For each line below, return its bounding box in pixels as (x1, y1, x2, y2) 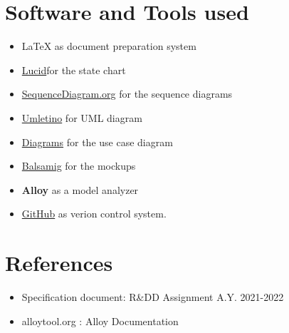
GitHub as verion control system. (21, 206, 167, 221)
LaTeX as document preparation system (21, 39, 196, 53)
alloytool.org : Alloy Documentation (21, 313, 179, 328)
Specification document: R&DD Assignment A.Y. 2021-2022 (21, 290, 284, 304)
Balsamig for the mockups (21, 158, 136, 173)
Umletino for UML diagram (21, 110, 142, 125)
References (5, 248, 113, 277)
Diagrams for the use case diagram (21, 134, 173, 149)
